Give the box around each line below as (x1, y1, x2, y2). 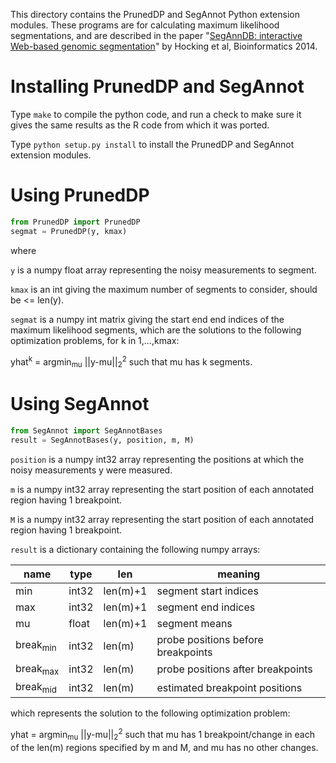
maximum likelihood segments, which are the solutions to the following (10, 324, 302, 336)
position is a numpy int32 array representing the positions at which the (10, 453, 305, 465)
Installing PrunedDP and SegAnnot (10, 75, 305, 98)
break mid (15, 679, 57, 696)
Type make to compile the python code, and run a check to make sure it (10, 108, 302, 120)
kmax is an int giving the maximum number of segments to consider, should (10, 283, 318, 295)
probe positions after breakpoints (156, 662, 313, 676)
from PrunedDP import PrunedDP (10, 217, 141, 227)
